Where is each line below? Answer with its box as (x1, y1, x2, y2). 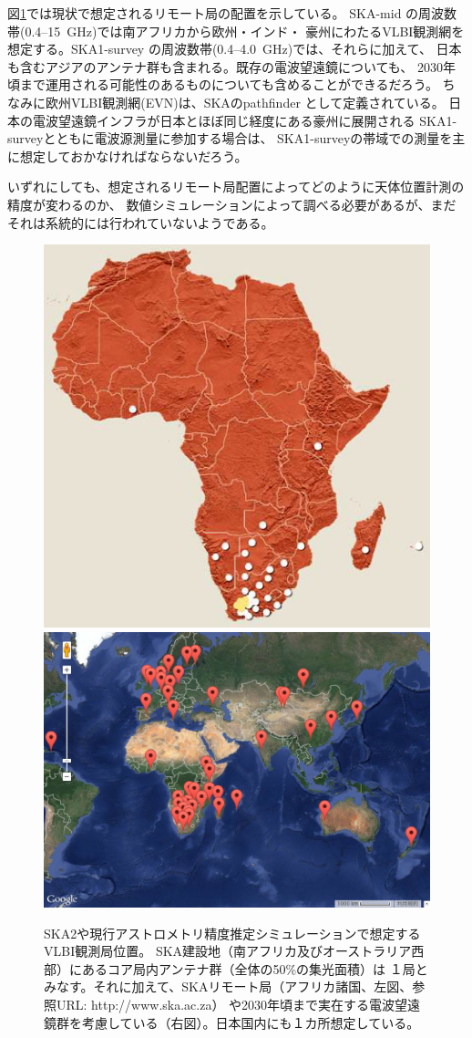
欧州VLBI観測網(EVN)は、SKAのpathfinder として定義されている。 (45, 92, 445, 111)
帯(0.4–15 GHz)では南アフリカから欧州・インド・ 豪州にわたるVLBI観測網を (7, 21, 465, 40)
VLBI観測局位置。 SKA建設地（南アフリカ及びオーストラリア (44, 941, 412, 960)
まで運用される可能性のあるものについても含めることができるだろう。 (19, 75, 438, 94)
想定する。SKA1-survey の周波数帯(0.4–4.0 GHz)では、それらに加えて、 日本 (7, 39, 462, 58)
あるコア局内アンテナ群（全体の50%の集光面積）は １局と (81, 959, 428, 978)
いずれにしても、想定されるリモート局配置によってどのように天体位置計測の (7, 177, 465, 196)
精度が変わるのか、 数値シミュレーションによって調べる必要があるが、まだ (7, 194, 457, 213)
